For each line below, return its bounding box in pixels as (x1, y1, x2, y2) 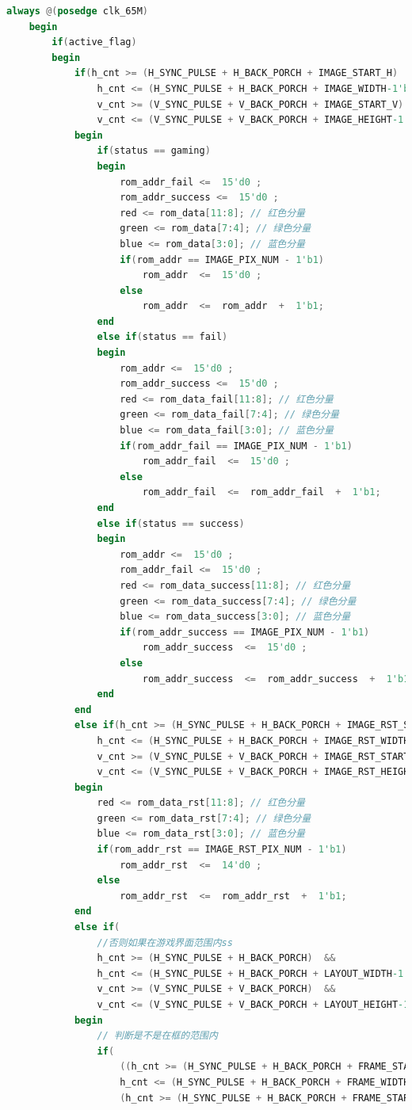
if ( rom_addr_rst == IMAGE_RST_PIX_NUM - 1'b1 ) (97, 844, 347, 856)
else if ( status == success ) (97, 517, 245, 529)
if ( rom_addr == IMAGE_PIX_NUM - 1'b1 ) (120, 254, 324, 265)
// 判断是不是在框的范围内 (97, 1030, 218, 1042)
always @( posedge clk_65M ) (6, 6, 149, 17)
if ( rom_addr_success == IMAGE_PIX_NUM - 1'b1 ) (120, 626, 370, 638)
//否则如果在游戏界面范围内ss (97, 936, 233, 948)
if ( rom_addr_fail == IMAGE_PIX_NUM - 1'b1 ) (120, 440, 353, 452)
